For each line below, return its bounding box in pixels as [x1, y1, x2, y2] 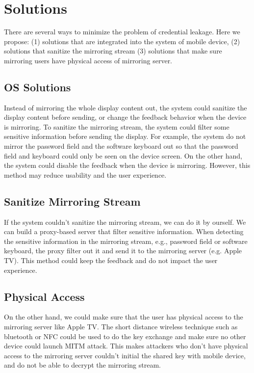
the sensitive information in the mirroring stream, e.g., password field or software [4, 236, 248, 246]
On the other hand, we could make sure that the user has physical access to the [4, 312, 243, 322]
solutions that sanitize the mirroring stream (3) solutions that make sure [4, 46, 222, 56]
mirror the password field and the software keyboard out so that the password [4, 141, 238, 151]
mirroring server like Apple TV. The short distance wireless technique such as [4, 321, 238, 332]
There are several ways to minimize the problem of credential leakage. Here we [4, 27, 240, 37]
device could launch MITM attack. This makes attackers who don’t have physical [4, 341, 248, 351]
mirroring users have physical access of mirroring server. [4, 55, 173, 65]
